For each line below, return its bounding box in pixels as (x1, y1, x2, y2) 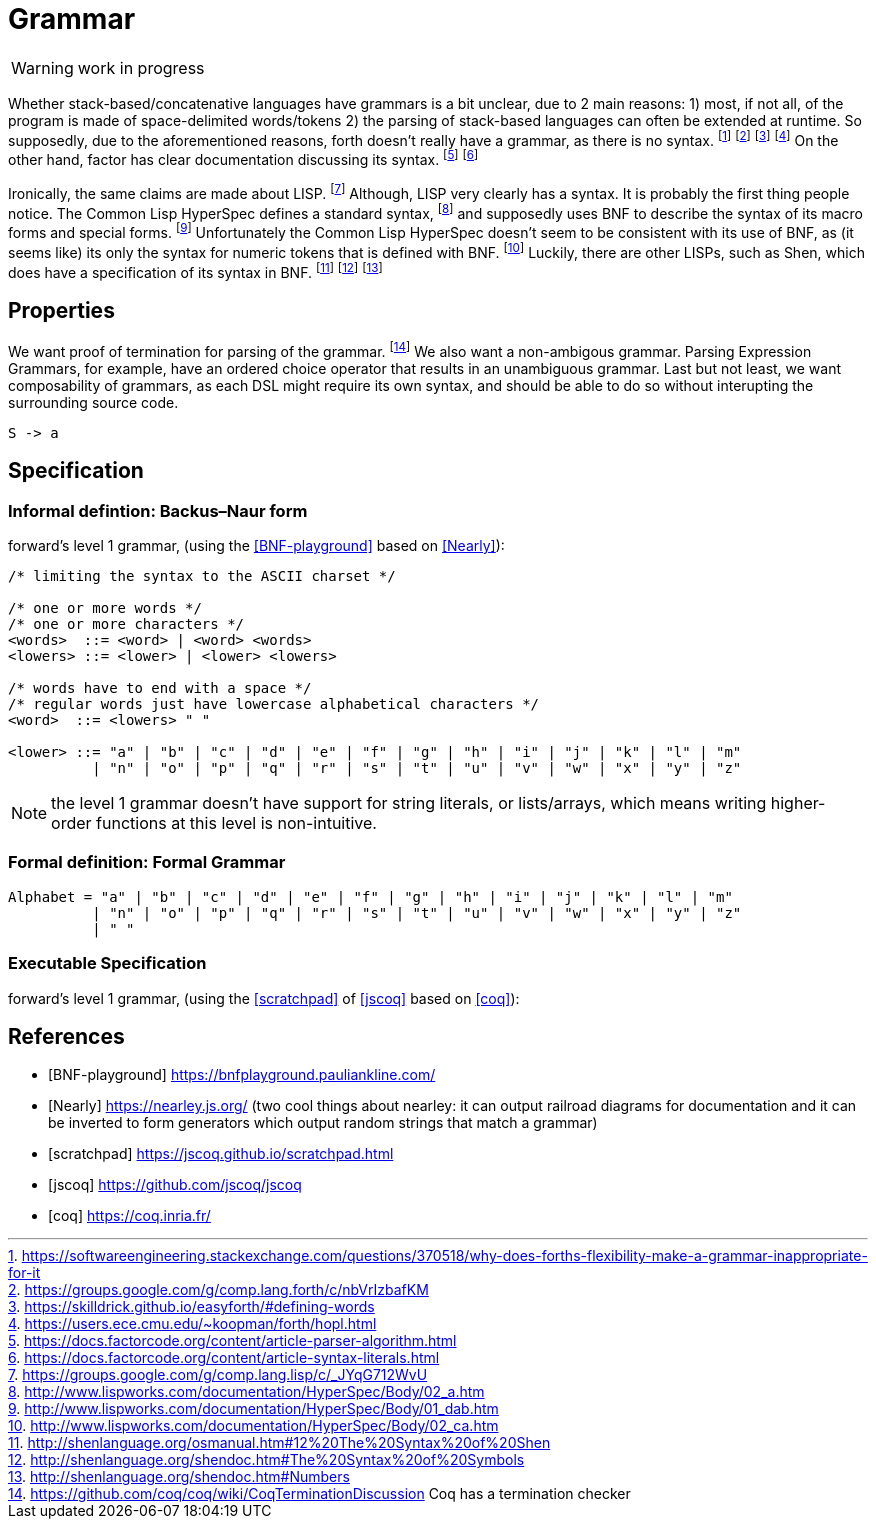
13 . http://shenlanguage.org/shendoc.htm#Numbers (8, 1468, 350, 1486)
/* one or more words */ (8, 600, 202, 617)
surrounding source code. (8, 393, 179, 411)
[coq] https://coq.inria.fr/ (48, 1207, 211, 1225)
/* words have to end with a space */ (8, 680, 312, 697)
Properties (8, 297, 115, 323)
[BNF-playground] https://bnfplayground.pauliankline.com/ (48, 1066, 436, 1084)
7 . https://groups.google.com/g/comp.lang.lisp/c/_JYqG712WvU (8, 1366, 428, 1384)
